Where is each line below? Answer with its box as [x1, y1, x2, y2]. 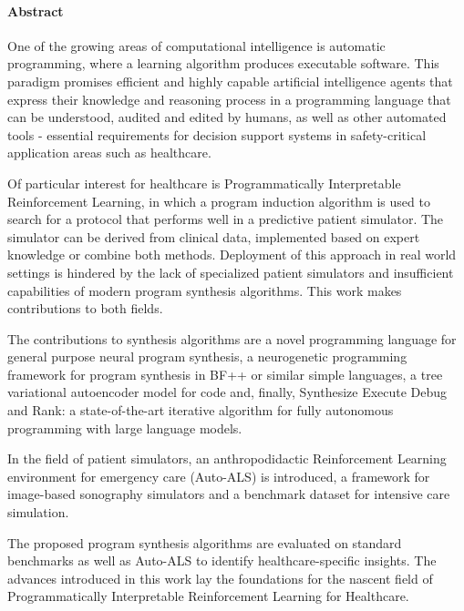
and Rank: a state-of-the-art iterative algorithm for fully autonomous [7, 401, 394, 420]
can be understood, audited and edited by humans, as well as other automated [7, 107, 447, 127]
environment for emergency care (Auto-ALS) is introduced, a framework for [7, 466, 430, 485]
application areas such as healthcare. [7, 143, 211, 162]
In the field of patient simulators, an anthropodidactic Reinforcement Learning [7, 449, 447, 468]
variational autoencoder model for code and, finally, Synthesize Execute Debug [7, 382, 448, 402]
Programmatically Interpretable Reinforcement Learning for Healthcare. [7, 586, 409, 606]
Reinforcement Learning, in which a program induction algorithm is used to [7, 191, 430, 210]
